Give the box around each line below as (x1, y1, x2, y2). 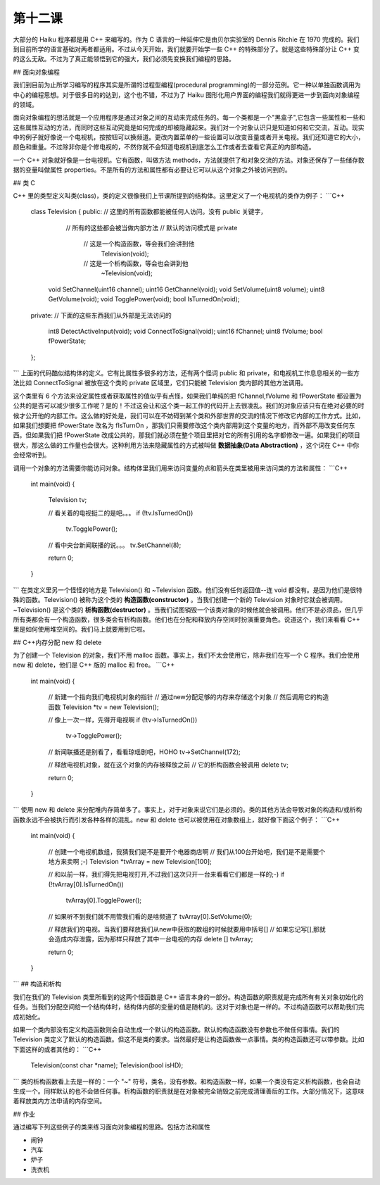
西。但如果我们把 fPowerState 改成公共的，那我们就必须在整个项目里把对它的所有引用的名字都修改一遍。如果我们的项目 (13, 431, 360, 439)
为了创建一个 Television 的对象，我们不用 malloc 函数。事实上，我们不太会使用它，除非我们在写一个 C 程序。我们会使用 (13, 651, 360, 660)
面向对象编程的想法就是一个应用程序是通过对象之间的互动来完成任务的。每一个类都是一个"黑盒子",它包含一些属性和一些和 (13, 113, 365, 122)
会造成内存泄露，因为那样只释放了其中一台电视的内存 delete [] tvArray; (48, 935, 253, 943)
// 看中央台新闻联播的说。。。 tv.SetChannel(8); (48, 541, 182, 549)
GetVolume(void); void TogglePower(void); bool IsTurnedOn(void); (48, 295, 240, 303)
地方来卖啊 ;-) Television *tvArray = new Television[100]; (48, 857, 212, 865)
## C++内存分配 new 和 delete (13, 638, 102, 646)
